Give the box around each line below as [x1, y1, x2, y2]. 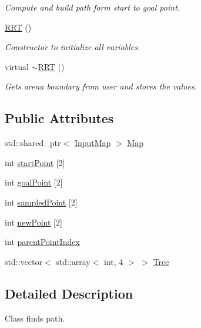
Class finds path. [5, 312, 65, 324]
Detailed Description [5, 284, 133, 302]
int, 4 [104, 255, 123, 267]
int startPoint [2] [5, 156, 65, 168]
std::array [56, 255, 91, 267]
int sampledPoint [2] [5, 196, 78, 208]
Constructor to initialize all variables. [5, 41, 140, 53]
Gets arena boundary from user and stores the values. [5, 80, 197, 92]
